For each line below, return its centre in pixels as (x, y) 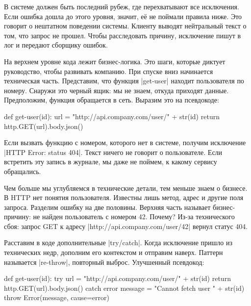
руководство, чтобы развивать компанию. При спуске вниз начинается (109, 71)
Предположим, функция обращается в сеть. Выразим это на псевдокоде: (112, 100)
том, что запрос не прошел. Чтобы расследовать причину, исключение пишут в (123, 35)
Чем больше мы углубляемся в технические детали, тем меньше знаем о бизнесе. (126, 188)
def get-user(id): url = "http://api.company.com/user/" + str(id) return (112, 116)
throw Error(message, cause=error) (57, 297)
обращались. (23, 171)
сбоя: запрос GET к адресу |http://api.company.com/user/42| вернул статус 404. (126, 226)
